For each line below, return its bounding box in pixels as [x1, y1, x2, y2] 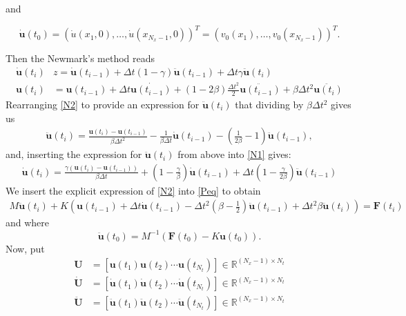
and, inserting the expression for [6, 147, 142, 161]
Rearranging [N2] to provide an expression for [6, 97, 200, 112]
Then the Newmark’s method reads [6, 51, 155, 66]
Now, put [6, 241, 45, 255]
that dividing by [235, 97, 304, 112]
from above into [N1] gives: [177, 147, 291, 161]
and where [6, 215, 50, 230]
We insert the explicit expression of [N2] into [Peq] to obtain [6, 183, 261, 197]
